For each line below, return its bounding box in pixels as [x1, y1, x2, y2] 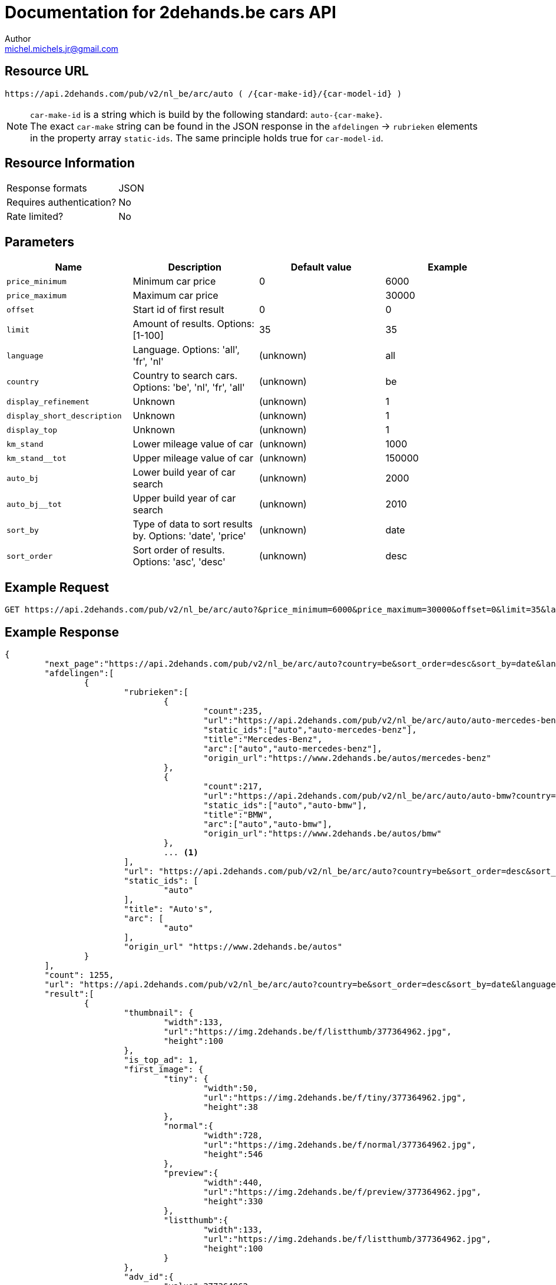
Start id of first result [133, 304, 224, 316]
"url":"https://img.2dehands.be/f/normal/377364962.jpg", [203, 1139, 476, 1149]
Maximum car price [133, 289, 219, 302]
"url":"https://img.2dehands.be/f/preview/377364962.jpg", [203, 1187, 482, 1197]
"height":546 [203, 1149, 263, 1159]
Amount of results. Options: [133, 318, 254, 330]
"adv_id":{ [124, 1271, 174, 1281]
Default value [290, 261, 352, 274]
